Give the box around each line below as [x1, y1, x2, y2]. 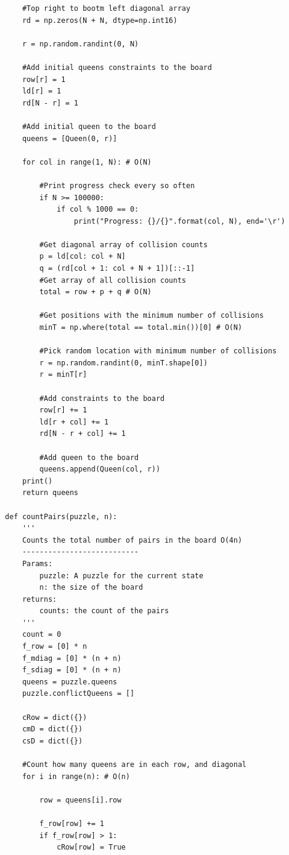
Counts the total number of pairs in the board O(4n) [22, 535, 243, 544]
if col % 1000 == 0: [57, 205, 139, 214]
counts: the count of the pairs [39, 607, 169, 616]
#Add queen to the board [39, 453, 139, 462]
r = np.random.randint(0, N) [22, 39, 139, 48]
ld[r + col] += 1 [39, 417, 109, 426]
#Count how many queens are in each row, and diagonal [22, 760, 247, 769]
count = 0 [22, 630, 61, 639]
